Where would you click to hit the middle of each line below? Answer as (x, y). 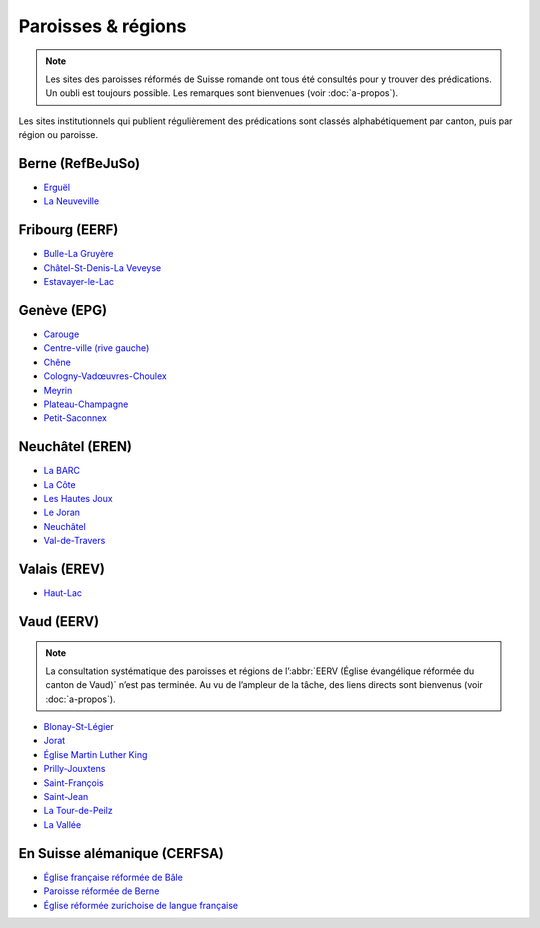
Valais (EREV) (61, 569)
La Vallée (62, 824)
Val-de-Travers (74, 541)
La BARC (61, 471)
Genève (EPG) (63, 310)
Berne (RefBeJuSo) (79, 163)
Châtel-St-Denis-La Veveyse (102, 267)
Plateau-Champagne (86, 404)
